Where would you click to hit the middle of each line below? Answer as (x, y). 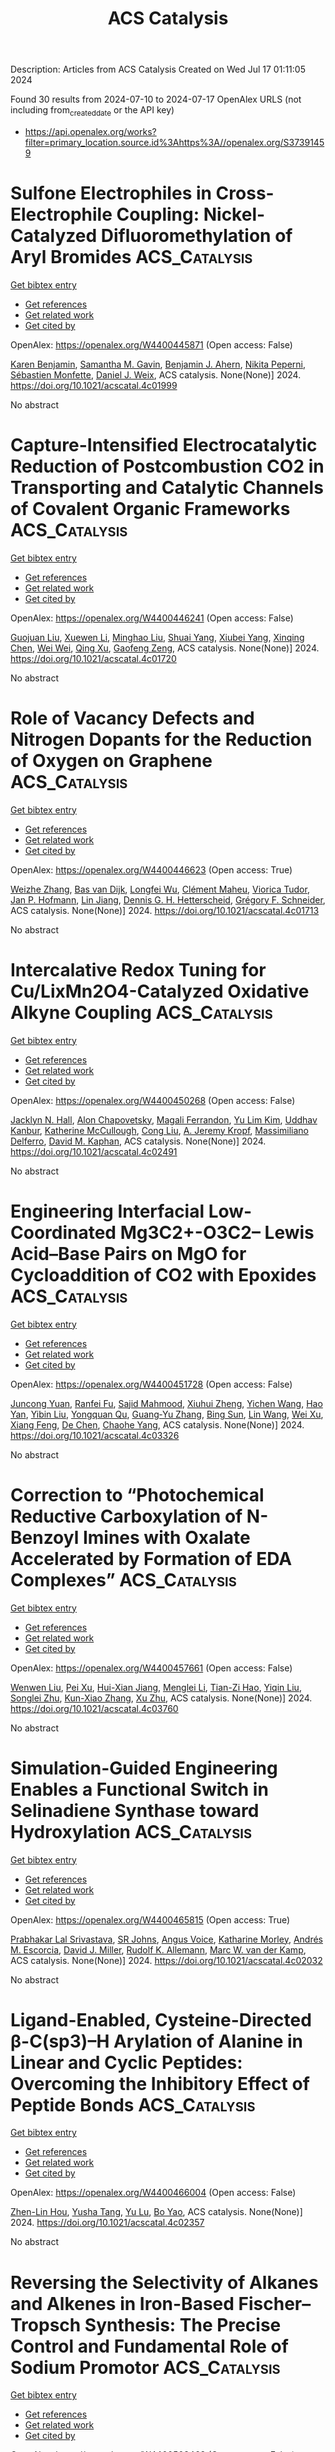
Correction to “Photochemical (137, 1494)
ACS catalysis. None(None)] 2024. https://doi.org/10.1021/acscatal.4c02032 (166, 1960)
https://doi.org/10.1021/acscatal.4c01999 (94, 385)
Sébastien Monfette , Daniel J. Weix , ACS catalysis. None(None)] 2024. (156, 374)
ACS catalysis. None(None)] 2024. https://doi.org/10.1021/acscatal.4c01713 (165, 910)
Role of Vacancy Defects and (132, 718)
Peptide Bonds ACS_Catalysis (133, 2104)
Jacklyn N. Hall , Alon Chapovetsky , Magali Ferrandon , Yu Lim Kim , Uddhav (164, 1119)
